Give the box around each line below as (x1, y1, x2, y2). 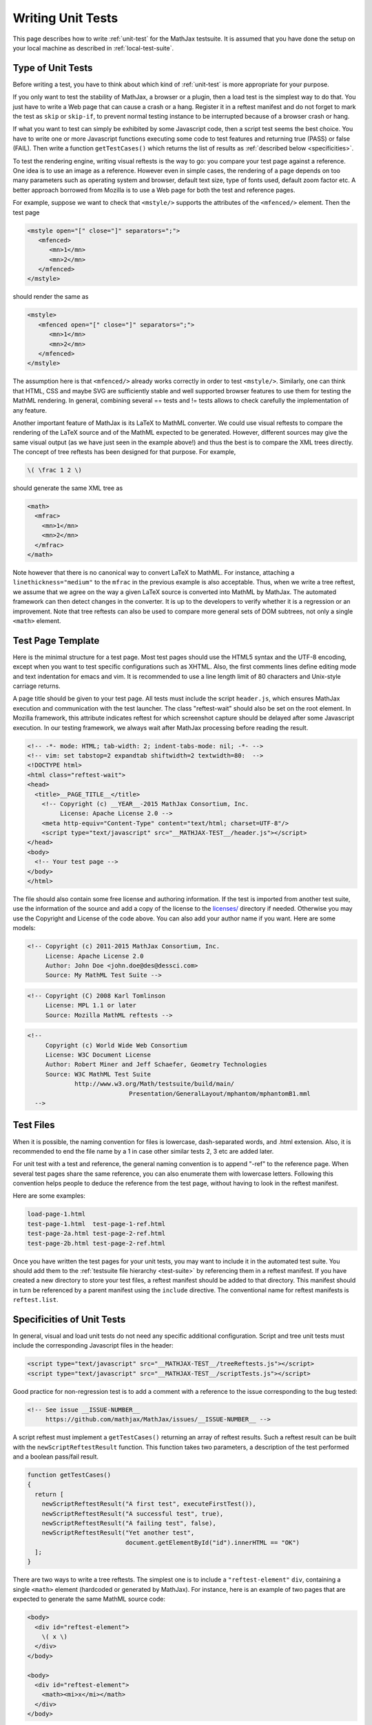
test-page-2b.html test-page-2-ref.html (27, 1239, 165, 1247)
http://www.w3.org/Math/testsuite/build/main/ (74, 1080, 235, 1088)
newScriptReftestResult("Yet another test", (41, 1529, 195, 1537)
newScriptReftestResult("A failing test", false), (41, 1519, 216, 1527)
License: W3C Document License (45, 1051, 152, 1059)
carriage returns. (12, 682, 61, 690)
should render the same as (12, 293, 89, 301)
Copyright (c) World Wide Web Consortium (45, 1041, 187, 1049)
